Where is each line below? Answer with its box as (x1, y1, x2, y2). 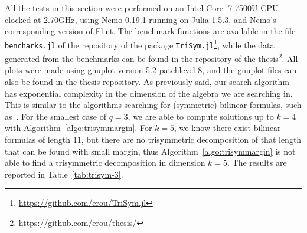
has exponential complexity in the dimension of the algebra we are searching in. (5, 87, 293, 99)
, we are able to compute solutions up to (128, 110, 274, 122)
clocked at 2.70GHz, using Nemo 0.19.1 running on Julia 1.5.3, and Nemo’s (5, 13, 276, 25)
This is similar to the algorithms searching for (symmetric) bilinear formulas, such (5, 99, 302, 111)
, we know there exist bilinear (174, 122, 281, 134)
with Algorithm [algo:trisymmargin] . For (5, 122, 152, 134)
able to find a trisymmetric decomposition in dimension (5, 156, 205, 169)
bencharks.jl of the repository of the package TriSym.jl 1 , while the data (5, 37, 275, 51)
